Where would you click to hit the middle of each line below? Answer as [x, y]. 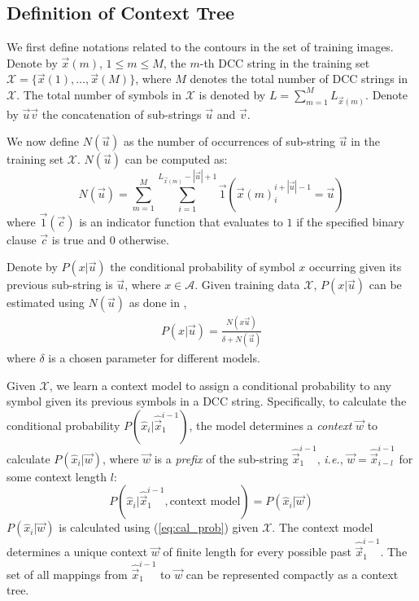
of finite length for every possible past [257, 552]
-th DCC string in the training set [285, 62]
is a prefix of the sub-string [221, 458]
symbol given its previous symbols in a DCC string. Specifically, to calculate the [207, 401]
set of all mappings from [67, 574]
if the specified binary [350, 221]
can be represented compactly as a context [292, 574]
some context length [57, 476]
